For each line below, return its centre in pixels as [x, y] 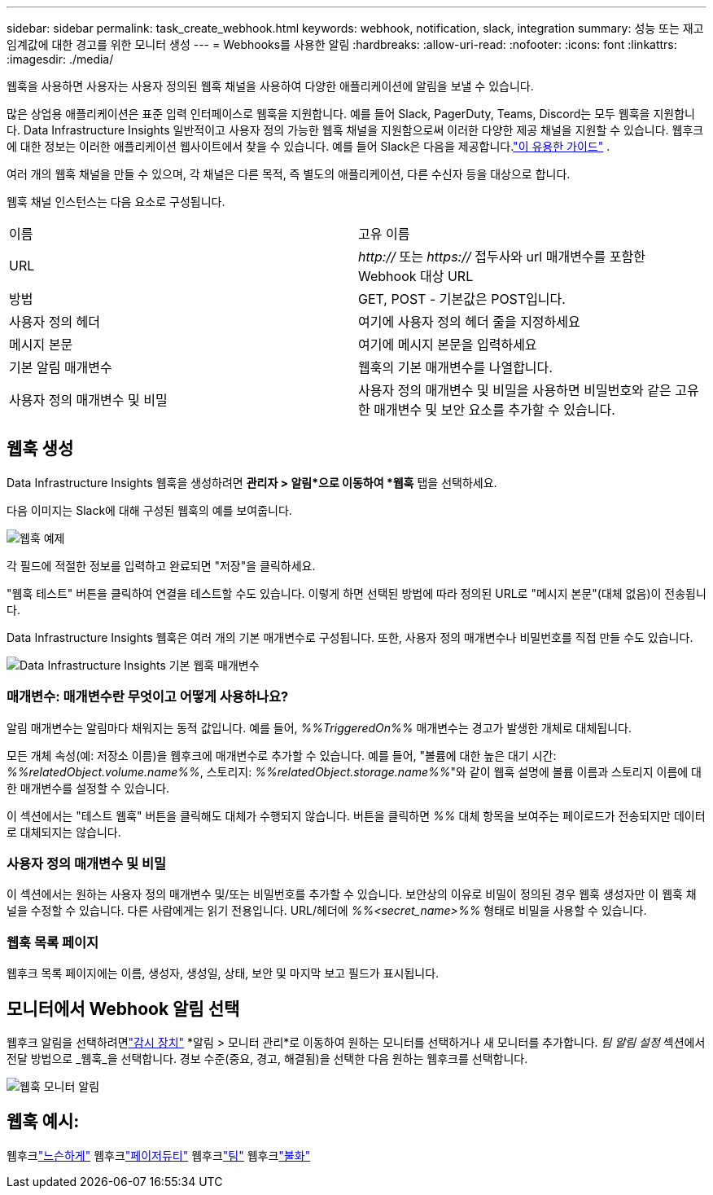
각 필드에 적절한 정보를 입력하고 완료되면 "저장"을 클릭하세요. [161, 565]
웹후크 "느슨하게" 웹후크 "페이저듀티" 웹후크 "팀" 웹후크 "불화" [159, 1155]
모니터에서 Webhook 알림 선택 [123, 1008]
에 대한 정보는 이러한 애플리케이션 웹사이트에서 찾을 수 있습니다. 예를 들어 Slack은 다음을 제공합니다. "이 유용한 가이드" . [308, 146]
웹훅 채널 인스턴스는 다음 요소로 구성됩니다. [116, 202]
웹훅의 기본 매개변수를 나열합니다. [455, 367]
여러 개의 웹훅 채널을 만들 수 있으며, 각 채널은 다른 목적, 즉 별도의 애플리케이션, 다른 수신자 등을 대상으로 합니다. [289, 174]
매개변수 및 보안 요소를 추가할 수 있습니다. [494, 410]
